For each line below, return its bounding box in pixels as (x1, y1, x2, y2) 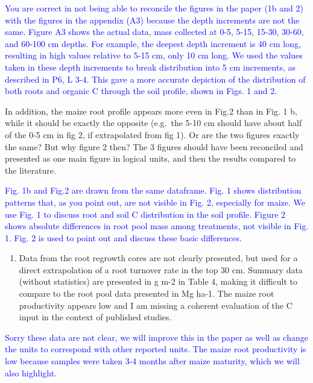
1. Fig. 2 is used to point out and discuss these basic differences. (5, 231, 242, 244)
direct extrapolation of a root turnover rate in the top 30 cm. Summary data (19, 263, 303, 276)
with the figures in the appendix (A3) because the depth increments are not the (5, 13, 300, 26)
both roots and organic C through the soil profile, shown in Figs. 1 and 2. (5, 84, 277, 97)
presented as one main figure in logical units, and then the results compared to (5, 152, 296, 165)
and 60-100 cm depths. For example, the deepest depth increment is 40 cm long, (5, 37, 301, 49)
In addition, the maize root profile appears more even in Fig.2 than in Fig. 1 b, (5, 104, 297, 117)
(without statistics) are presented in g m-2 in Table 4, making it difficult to (19, 275, 297, 288)
